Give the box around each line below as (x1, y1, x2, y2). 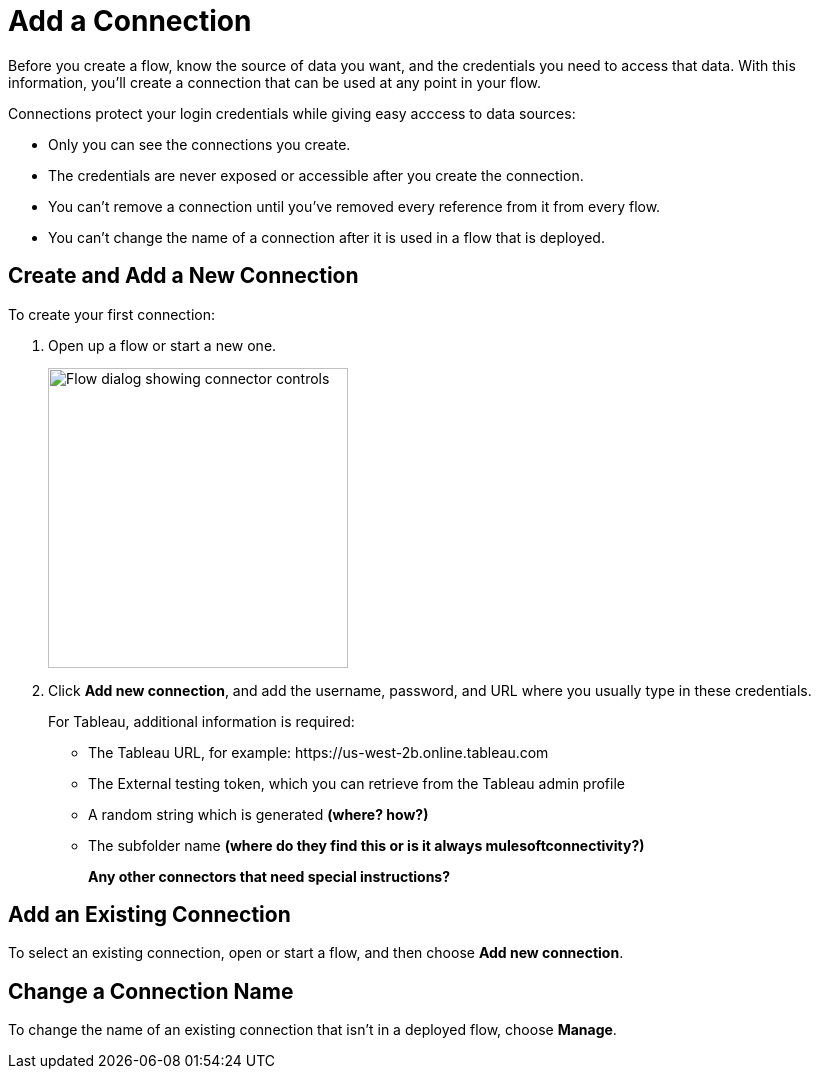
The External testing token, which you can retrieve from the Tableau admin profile (88, 774, 625, 792)
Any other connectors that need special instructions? (88, 867, 451, 885)
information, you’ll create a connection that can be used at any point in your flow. (8, 73, 542, 91)
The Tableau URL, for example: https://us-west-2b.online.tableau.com (88, 743, 549, 761)
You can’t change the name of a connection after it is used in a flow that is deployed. (48, 228, 605, 246)
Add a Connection (8, 4, 252, 38)
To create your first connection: (8, 305, 216, 323)
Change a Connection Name (8, 978, 294, 1004)
